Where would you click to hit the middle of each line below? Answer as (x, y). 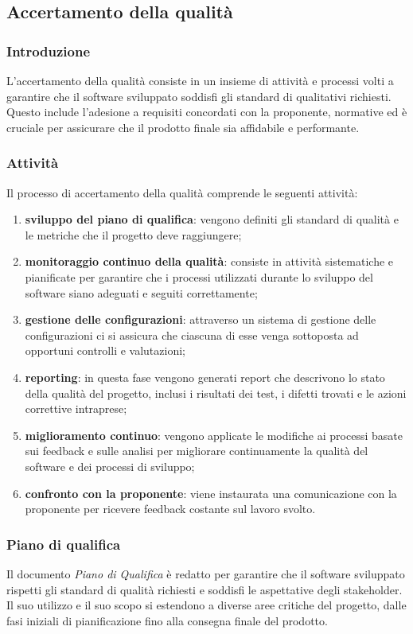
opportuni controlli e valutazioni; (105, 350)
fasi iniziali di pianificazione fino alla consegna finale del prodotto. (167, 620)
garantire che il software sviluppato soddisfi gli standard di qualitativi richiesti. (199, 96)
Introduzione (49, 51)
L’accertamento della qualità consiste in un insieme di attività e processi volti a (200, 80)
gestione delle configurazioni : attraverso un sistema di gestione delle (201, 319)
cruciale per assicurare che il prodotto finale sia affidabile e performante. (183, 127)
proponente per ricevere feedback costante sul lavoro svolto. (170, 509)
